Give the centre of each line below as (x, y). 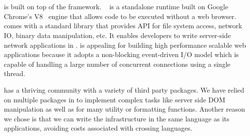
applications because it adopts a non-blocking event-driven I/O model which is (121, 54)
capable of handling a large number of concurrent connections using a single (117, 64)
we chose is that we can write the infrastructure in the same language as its (117, 118)
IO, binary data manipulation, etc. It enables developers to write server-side (117, 35)
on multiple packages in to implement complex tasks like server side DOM (115, 99)
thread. (15, 73)
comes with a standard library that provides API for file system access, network (123, 26)
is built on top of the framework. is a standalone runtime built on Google (116, 7)
